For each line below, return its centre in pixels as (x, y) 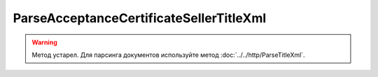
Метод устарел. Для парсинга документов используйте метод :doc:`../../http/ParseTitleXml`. (168, 55)
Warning (44, 42)
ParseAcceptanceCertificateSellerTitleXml (140, 18)
